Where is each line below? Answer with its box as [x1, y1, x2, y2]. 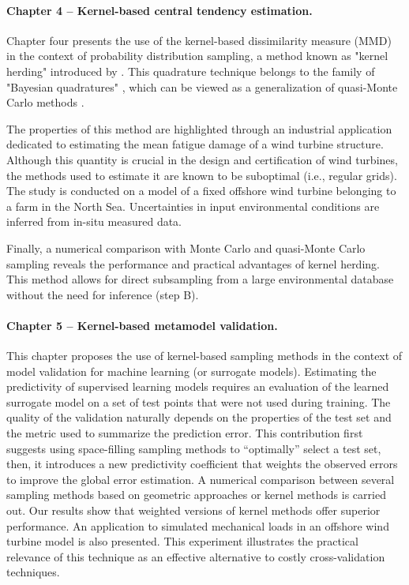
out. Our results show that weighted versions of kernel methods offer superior [6, 502, 381, 519]
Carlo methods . [6, 94, 84, 111]
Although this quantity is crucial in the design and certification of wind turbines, [6, 151, 398, 167]
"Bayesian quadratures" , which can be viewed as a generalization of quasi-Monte [6, 78, 398, 95]
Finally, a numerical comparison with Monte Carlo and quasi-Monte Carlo [6, 239, 366, 256]
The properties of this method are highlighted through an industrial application [6, 120, 392, 137]
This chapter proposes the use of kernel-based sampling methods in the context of [6, 347, 403, 364]
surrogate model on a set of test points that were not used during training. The [6, 393, 391, 410]
